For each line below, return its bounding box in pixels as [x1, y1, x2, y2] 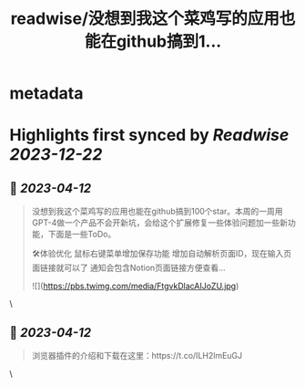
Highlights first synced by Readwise [9, 125, 290, 146]
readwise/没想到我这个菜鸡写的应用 [10, 8, 280, 29]
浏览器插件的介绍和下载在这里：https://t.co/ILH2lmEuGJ [31, 350, 243, 361]
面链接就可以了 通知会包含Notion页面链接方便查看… [31, 262, 226, 274]
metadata [9, 83, 84, 104]
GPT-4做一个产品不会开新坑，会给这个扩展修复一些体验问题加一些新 [31, 217, 289, 228]
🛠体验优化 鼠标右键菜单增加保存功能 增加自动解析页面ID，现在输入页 [31, 248, 292, 259]
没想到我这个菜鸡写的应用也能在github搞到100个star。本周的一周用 [31, 206, 284, 217]
